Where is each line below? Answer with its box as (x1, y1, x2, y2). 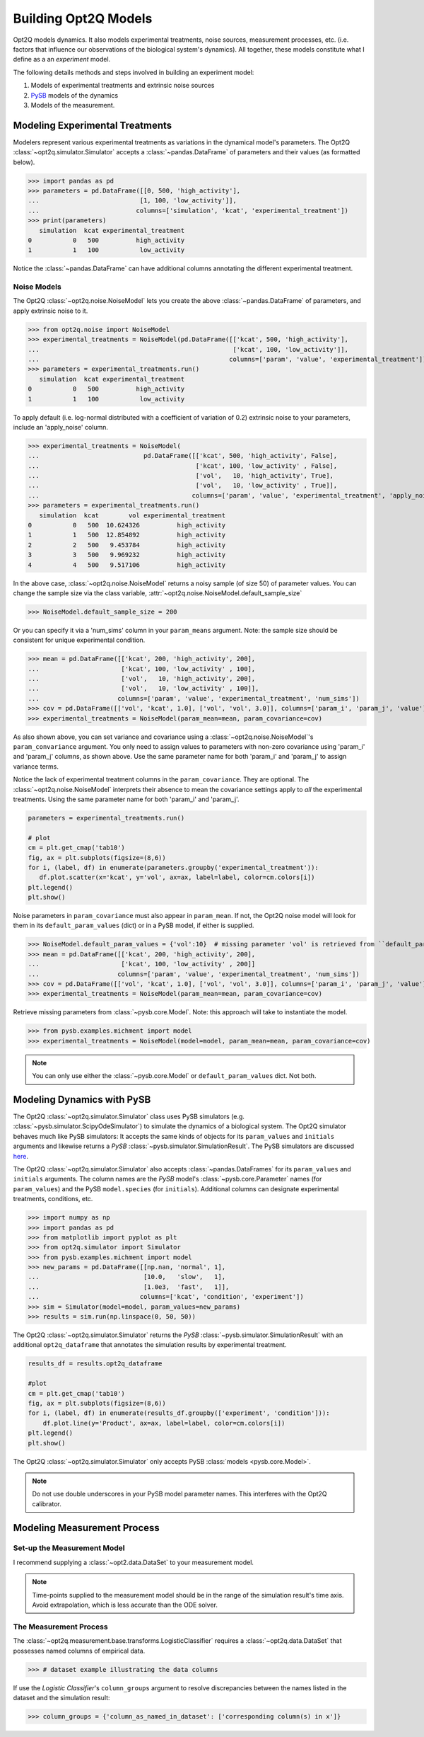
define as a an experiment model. (13, 55, 111, 64)
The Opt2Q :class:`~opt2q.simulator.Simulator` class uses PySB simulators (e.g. (13, 1112, 245, 1121)
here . (13, 1152, 28, 1160)
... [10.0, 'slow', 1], (28, 1273, 226, 1281)
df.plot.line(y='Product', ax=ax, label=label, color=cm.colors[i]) (42, 1419, 285, 1427)
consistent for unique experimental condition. (13, 636, 146, 644)
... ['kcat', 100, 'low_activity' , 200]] (28, 960, 256, 968)
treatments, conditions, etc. (13, 1195, 93, 1203)
